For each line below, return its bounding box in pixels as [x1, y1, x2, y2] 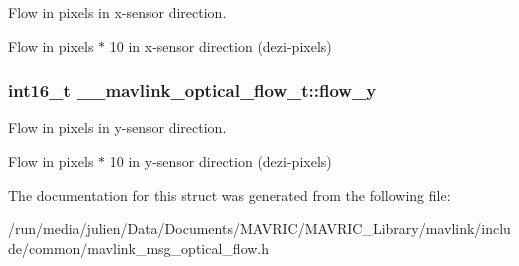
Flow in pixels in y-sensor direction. [8, 117, 227, 138]
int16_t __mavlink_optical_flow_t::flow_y [8, 78, 377, 103]
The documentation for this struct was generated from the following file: [8, 184, 451, 205]
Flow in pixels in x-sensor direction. [8, 2, 227, 22]
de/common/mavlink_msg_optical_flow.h [8, 237, 270, 258]
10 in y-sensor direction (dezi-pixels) [109, 151, 332, 171]
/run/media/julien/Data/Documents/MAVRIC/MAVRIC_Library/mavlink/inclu [8, 218, 511, 239]
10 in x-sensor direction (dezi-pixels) [109, 35, 332, 56]
